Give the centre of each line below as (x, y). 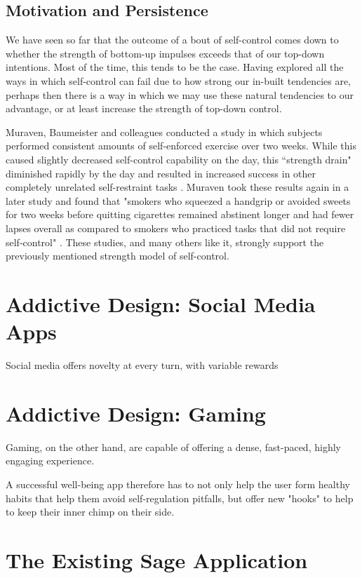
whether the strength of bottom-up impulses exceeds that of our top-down (165, 53)
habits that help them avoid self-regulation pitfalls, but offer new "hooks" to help (180, 498)
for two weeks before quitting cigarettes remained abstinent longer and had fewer (180, 214)
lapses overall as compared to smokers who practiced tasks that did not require (176, 228)
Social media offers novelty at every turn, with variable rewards (142, 365)
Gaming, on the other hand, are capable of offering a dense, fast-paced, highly (173, 446)
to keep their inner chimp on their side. (90, 512)
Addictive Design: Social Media (161, 303)
